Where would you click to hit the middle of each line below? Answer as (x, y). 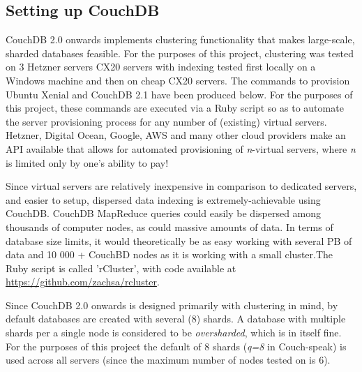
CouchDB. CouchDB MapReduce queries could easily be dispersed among (164, 213)
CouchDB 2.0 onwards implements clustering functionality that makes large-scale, (180, 39)
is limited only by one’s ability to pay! (87, 162)
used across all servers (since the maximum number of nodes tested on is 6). (168, 360)
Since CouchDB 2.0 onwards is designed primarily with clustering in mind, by (172, 305)
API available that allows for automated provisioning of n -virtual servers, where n (181, 148)
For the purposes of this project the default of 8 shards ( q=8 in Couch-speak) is (176, 346)
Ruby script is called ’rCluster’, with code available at (121, 268)
